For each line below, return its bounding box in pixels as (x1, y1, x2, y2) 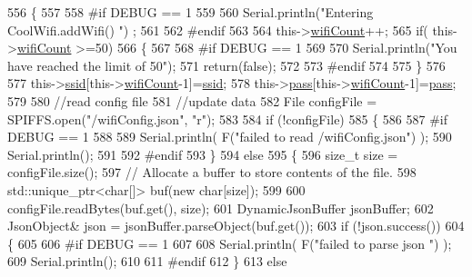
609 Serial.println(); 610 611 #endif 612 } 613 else (7, 252, 287, 271)
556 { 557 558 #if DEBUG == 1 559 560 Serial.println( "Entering (7, 3, 374, 21)
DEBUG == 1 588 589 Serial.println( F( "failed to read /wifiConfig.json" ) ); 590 (7, 127, 452, 146)
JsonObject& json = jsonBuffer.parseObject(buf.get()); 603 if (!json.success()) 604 (7, 216, 465, 235)
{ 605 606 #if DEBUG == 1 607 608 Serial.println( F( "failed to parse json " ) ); (7, 233, 452, 252)
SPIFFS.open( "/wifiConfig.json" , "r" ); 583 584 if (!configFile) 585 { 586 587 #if (7, 109, 447, 128)
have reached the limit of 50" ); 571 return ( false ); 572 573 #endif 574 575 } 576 (7, 55, 446, 74)
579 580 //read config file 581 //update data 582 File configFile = (7, 91, 377, 110)
